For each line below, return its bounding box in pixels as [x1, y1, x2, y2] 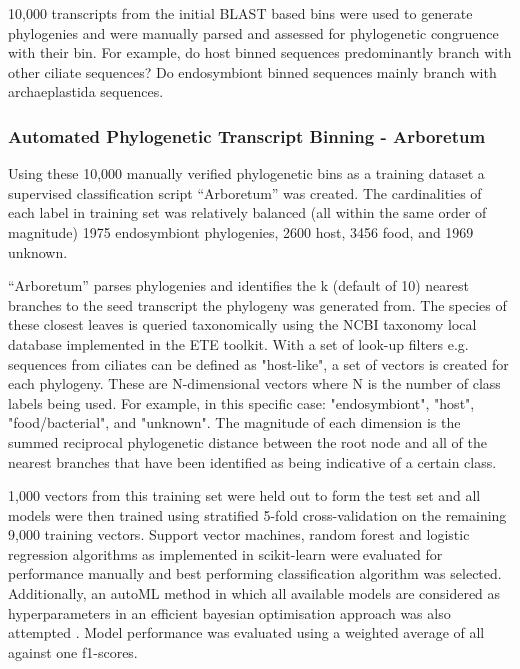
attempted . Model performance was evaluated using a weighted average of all [8, 622, 485, 643]
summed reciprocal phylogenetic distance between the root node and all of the [8, 431, 487, 452]
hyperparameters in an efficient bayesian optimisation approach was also [8, 602, 451, 623]
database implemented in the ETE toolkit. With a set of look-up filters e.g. [8, 333, 469, 354]
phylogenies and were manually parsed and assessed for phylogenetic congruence [8, 22, 499, 43]
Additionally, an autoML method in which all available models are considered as [8, 583, 501, 604]
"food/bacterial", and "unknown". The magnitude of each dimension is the [8, 412, 461, 433]
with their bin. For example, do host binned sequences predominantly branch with [8, 42, 512, 63]
